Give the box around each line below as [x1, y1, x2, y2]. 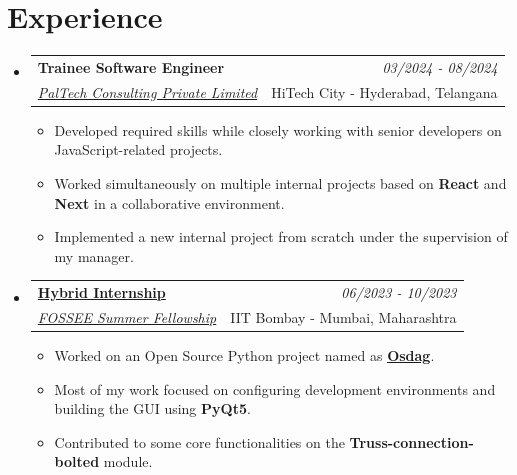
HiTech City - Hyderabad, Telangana [271, 81, 498, 102]
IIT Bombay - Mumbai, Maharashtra [230, 306, 457, 327]
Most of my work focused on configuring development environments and [54, 378, 496, 399]
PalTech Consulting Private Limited [37, 81, 258, 102]
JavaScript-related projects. [54, 139, 223, 160]
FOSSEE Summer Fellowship [37, 306, 217, 327]
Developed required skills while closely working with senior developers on [54, 119, 502, 140]
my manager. [54, 245, 134, 266]
